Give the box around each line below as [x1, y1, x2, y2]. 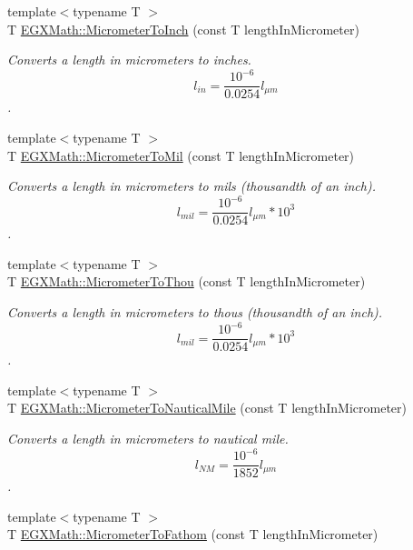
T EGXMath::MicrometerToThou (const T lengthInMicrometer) [7, 272, 366, 291]
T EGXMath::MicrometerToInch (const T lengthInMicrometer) [7, 19, 359, 38]
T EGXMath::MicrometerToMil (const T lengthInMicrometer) [7, 145, 355, 165]
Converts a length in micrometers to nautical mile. [7, 429, 289, 447]
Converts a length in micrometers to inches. [7, 50, 251, 69]
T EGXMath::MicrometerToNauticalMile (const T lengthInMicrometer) [7, 398, 408, 417]
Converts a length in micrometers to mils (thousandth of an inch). [7, 176, 376, 195]
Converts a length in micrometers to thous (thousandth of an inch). [7, 303, 383, 322]
